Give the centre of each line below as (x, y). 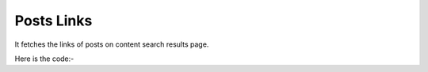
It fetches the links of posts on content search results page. (112, 44)
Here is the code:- (44, 59)
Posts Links (53, 21)
